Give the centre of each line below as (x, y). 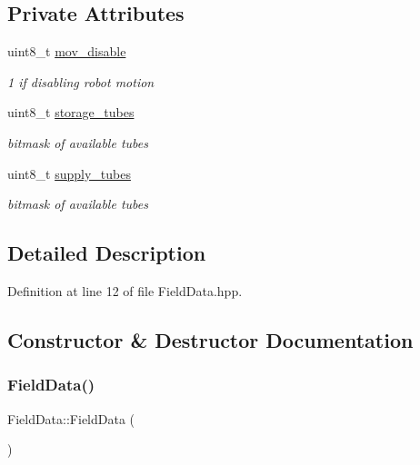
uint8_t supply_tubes (69, 173)
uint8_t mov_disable (67, 51)
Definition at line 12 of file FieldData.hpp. (125, 290)
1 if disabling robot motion (81, 81)
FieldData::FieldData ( (71, 418)
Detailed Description (107, 253)
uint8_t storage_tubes (71, 112)
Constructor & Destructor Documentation (210, 339)
